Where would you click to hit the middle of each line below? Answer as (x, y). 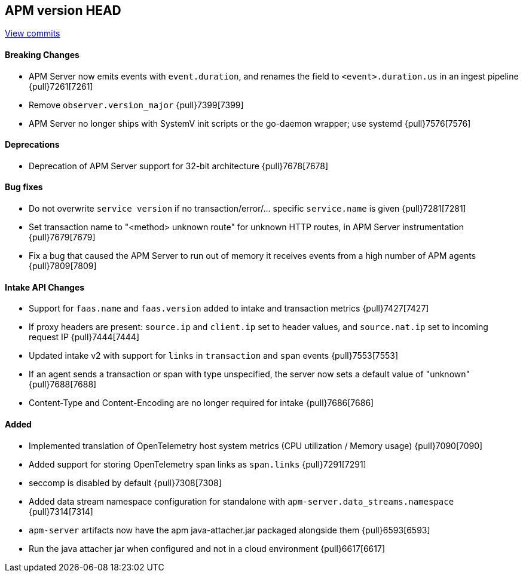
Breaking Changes (42, 55)
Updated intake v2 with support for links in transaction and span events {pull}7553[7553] (213, 356)
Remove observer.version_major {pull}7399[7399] (136, 105)
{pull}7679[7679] (62, 237)
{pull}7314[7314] (61, 511)
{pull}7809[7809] (63, 266)
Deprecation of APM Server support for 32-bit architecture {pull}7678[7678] (179, 166)
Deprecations (32, 145)
